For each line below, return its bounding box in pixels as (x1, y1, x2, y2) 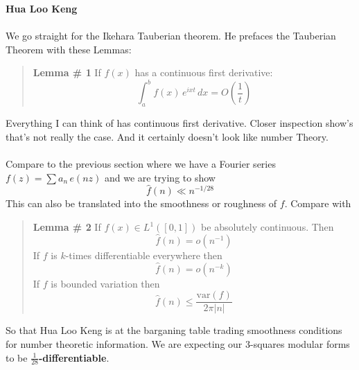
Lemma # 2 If (33, 220, 101, 234)
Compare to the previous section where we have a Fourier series (6, 157, 276, 171)
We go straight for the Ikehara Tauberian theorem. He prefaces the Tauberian (6, 28, 336, 43)
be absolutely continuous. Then (201, 220, 334, 234)
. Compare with (284, 196, 351, 211)
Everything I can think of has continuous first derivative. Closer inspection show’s (6, 116, 353, 130)
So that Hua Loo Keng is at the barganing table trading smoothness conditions (6, 323, 342, 337)
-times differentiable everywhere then (65, 247, 222, 262)
